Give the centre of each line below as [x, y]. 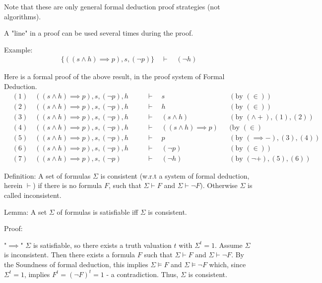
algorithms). [23, 16]
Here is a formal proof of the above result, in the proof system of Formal [114, 76]
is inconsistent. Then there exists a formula [70, 255]
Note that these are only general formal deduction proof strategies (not [112, 6]
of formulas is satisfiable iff [97, 212]
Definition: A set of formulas [47, 175]
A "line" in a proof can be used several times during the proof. [99, 33]
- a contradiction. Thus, [142, 274]
